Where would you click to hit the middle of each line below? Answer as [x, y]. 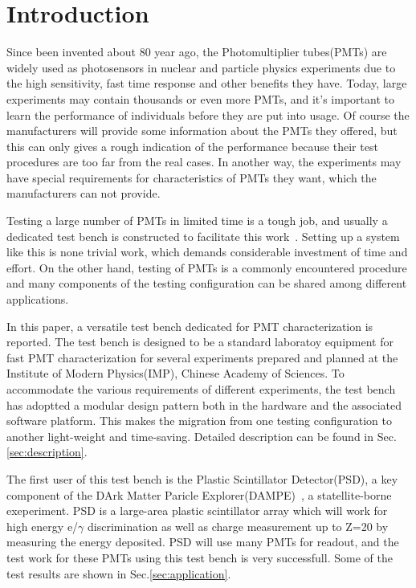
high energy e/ [43, 526]
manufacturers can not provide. [84, 193]
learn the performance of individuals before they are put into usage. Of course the [208, 114]
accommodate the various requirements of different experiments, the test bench [201, 389]
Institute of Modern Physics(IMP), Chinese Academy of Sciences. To [175, 373]
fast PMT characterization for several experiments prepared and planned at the [202, 357]
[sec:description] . [47, 452]
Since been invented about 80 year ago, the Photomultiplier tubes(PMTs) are [197, 52]
